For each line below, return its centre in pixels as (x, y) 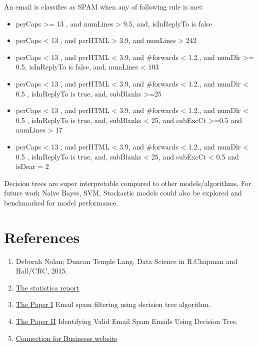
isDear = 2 (32, 166)
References (42, 237)
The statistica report (47, 287)
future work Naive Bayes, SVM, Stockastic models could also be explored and (123, 193)
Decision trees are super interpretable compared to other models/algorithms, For (128, 183)
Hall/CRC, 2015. (41, 271)
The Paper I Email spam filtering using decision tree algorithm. (113, 304)
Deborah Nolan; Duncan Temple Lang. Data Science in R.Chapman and (126, 261)
